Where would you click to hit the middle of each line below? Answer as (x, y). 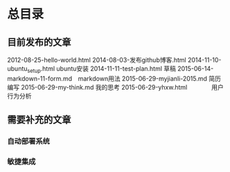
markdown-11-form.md (40, 78)
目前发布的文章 (39, 42)
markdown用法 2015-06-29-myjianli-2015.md (143, 78)
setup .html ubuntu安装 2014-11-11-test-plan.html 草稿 (102, 69)
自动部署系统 (29, 141)
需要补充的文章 (39, 120)
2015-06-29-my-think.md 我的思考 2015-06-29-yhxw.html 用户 (122, 87)
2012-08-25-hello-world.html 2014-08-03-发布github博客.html (97, 60)
